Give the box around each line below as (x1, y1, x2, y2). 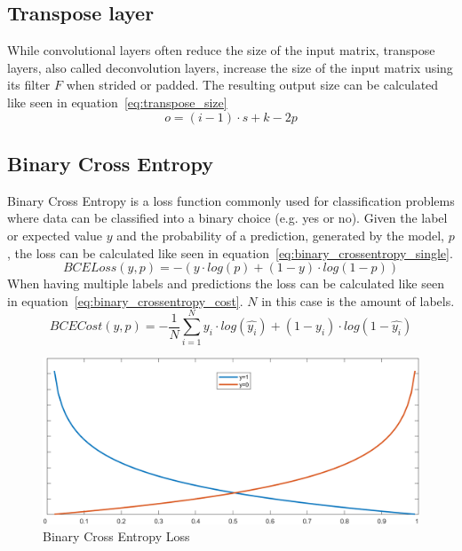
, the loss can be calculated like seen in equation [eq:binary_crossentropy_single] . (7, 243, 453, 262)
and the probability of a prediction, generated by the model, (116, 225, 445, 244)
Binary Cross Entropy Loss (43, 527, 190, 546)
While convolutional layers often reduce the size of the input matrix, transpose (7, 41, 435, 59)
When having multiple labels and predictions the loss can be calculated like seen (7, 274, 444, 293)
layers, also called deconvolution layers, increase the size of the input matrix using (7, 58, 453, 76)
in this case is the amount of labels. (261, 291, 455, 310)
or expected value (7, 225, 102, 244)
